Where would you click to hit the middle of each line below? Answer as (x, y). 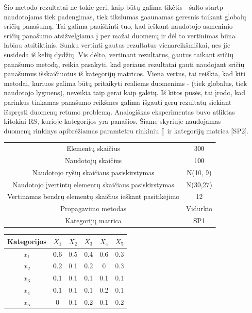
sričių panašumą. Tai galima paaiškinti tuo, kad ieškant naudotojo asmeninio (118, 26)
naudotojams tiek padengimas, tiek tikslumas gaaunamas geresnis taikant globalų (125, 16)
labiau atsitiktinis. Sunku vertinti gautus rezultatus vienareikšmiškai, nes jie (117, 45)
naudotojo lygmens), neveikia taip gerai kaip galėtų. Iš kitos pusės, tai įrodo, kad (125, 92)
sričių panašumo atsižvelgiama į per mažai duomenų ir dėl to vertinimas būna (120, 35)
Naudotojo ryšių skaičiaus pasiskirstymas (93, 172)
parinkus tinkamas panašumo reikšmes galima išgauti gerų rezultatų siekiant (118, 102)
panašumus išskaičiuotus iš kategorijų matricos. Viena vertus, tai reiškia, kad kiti (125, 74)
